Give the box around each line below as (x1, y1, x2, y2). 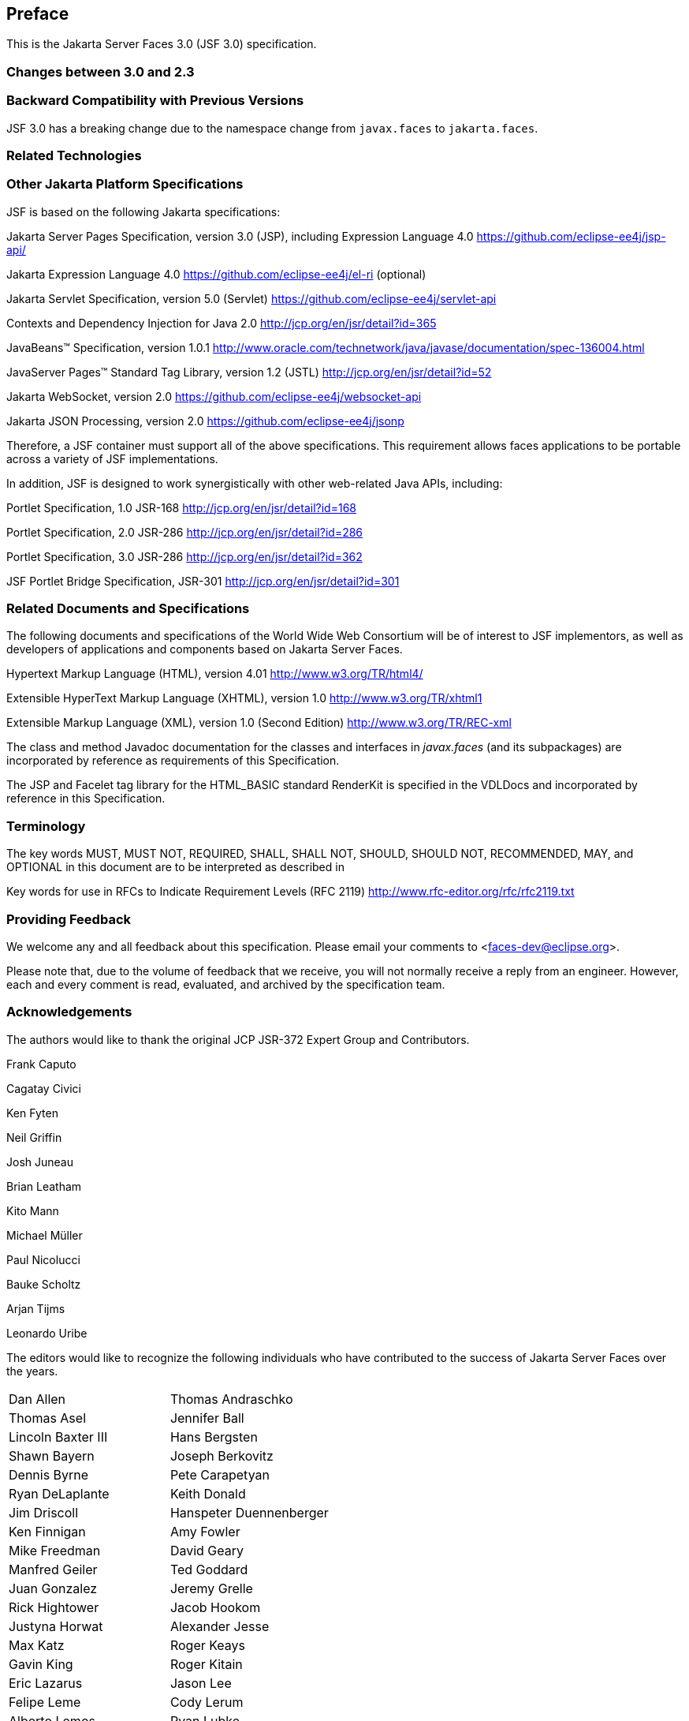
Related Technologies (6, 147, 142, 163)
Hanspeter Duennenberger (169, 1504, 329, 1521)
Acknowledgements (6, 1004, 132, 1020)
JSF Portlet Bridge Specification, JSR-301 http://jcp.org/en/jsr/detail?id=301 (6, 574, 400, 588)
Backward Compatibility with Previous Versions (6, 92, 304, 109)
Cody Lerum (169, 1693, 244, 1710)
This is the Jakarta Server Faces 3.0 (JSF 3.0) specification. (6, 37, 317, 51)
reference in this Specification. (6, 791, 166, 806)
